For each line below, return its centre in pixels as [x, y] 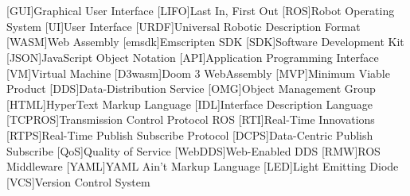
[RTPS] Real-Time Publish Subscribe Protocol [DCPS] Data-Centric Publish [190, 135]
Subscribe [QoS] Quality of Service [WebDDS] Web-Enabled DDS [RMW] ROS [193, 150]
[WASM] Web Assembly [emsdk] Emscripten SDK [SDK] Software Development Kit [205, 42]
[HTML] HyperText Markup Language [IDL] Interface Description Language [189, 104]
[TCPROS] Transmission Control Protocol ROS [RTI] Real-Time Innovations [191, 119]
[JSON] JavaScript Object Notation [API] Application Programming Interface [193, 57]
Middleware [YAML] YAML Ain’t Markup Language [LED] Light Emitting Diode [203, 166]
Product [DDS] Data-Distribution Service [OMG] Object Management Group [191, 88]
